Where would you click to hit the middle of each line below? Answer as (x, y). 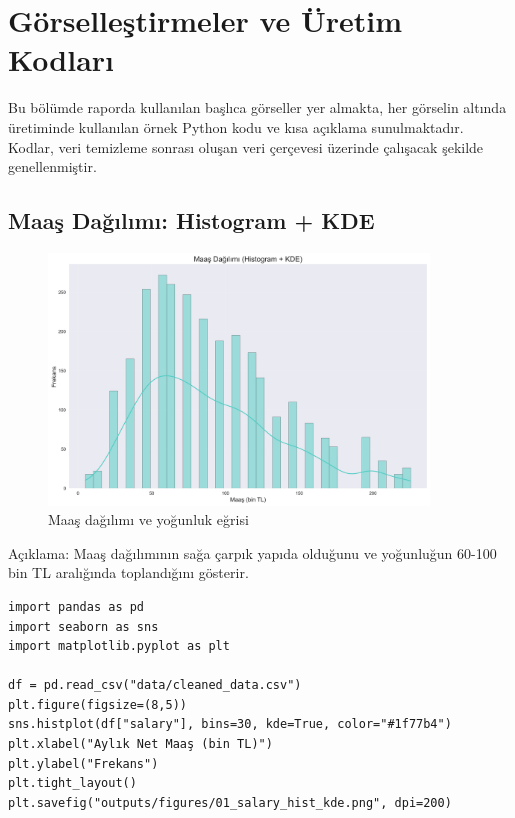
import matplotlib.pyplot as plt (119, 646)
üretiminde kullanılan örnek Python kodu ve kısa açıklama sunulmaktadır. (236, 126)
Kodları (61, 59)
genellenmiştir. (52, 166)
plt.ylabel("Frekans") (83, 763)
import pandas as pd (76, 606)
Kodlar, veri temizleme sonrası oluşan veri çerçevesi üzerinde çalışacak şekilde (246, 146)
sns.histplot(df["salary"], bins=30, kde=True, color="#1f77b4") (230, 724)
